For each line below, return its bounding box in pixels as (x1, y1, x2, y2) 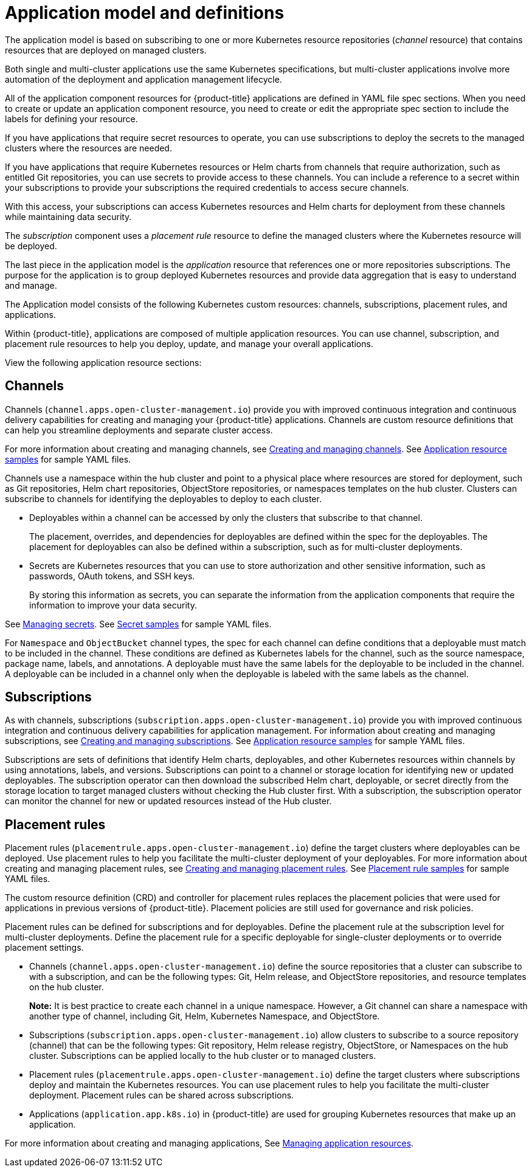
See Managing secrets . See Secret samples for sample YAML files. (5, 618, 272, 629)
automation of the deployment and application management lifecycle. (5, 74, 282, 84)
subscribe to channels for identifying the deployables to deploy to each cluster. (5, 493, 322, 504)
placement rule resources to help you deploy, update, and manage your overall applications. (5, 338, 373, 349)
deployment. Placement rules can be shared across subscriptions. (29, 1090, 294, 1101)
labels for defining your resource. (5, 113, 138, 124)
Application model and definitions (5, 2, 285, 23)
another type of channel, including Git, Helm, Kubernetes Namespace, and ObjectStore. (29, 1011, 380, 1022)
